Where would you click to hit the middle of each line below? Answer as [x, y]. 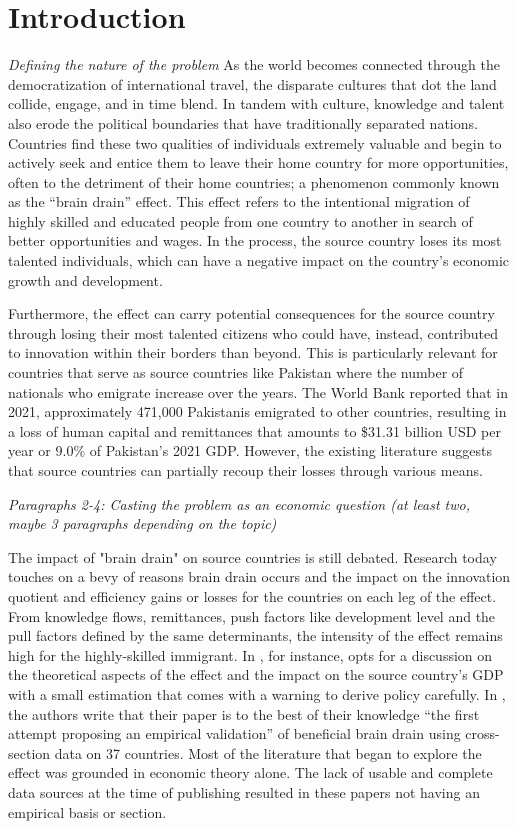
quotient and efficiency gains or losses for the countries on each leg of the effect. [252, 595]
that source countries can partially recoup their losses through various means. [245, 470]
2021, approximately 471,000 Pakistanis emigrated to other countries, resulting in [257, 411]
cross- [482, 733]
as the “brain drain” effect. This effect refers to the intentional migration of [239, 201]
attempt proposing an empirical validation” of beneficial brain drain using [234, 733]
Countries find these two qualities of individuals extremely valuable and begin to [255, 142]
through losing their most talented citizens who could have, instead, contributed [253, 332]
